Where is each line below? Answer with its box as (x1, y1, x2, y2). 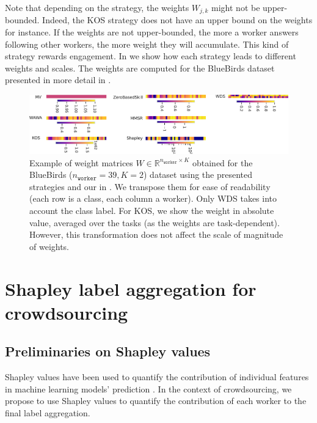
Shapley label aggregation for (5, 276, 257, 301)
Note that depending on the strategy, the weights (5, 1, 189, 13)
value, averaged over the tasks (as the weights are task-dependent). (29, 216, 280, 229)
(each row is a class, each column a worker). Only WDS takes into (29, 192, 277, 205)
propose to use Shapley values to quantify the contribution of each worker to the (5, 394, 307, 407)
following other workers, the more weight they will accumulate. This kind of (5, 37, 289, 50)
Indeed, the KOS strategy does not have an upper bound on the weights (42, 13, 313, 26)
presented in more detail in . (5, 73, 111, 86)
